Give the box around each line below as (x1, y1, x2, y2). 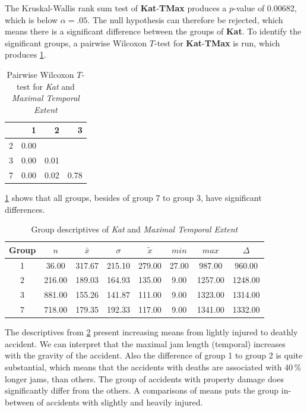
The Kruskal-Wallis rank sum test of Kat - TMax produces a (5, 2, 227, 14)
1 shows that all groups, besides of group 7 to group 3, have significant (5, 191, 262, 203)
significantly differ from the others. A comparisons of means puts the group (5, 384, 279, 397)
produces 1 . (5, 48, 46, 61)
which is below (5, 13, 58, 26)
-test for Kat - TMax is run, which (154, 36, 280, 49)
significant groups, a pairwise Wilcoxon (5, 36, 147, 49)
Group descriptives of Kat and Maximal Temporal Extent (31, 223, 238, 235)
